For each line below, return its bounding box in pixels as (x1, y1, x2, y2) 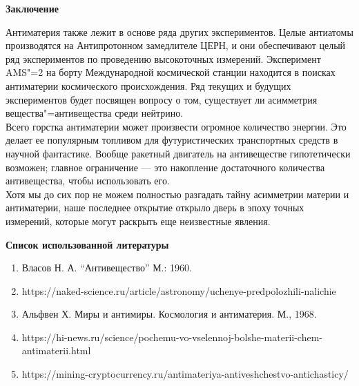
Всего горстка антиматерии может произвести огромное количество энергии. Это (6, 119, 347, 133)
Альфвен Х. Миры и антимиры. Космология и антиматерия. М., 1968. (21, 307, 317, 321)
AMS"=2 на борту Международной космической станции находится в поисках (6, 65, 336, 79)
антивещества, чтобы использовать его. (6, 173, 170, 188)
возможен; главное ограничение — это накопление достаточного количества (6, 160, 325, 174)
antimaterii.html (21, 343, 91, 358)
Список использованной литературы (6, 237, 169, 251)
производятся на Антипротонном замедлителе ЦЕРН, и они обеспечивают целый (6, 38, 346, 52)
